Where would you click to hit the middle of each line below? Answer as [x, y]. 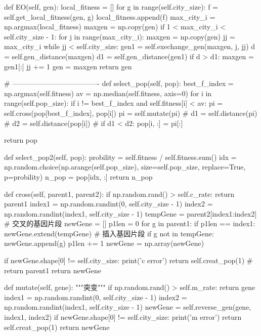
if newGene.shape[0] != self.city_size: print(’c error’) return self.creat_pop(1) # [128, 260]
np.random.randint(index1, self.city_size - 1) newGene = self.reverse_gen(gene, [128, 307]
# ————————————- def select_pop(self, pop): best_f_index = [119, 83]
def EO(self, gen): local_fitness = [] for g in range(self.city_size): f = [111, 7]
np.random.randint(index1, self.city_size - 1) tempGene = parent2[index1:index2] [130, 213]
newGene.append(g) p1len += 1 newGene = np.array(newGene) [104, 243]
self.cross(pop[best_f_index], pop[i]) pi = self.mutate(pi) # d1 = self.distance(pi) [131, 113]
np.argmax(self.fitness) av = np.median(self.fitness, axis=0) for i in [108, 93]
